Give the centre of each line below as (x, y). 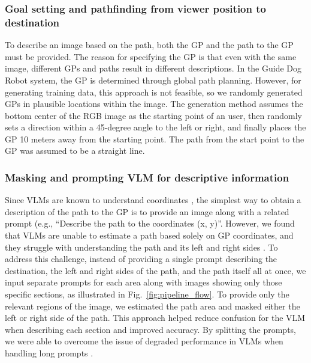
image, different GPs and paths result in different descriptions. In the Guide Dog (153, 68)
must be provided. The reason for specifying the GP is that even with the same (151, 56)
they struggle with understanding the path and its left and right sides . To (141, 247)
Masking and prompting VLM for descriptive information (147, 177)
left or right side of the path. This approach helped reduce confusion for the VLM (155, 318)
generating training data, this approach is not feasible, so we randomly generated (154, 92)
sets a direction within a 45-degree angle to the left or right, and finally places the (155, 127)
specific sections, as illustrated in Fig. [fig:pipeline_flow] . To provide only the (147, 294)
